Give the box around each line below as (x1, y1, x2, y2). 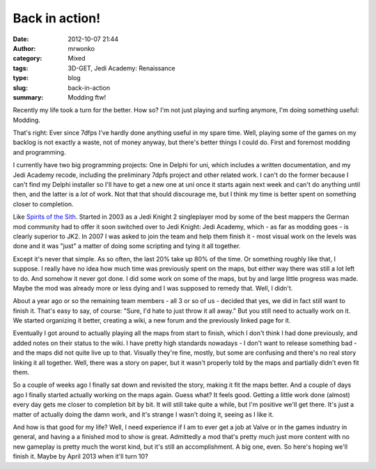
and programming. (13, 148, 66, 156)
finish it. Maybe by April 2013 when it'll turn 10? (13, 452, 149, 461)
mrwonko (68, 44, 95, 52)
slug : (13, 84, 28, 92)
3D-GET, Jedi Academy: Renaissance (68, 63, 175, 72)
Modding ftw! (68, 93, 107, 101)
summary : (13, 93, 44, 101)
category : (13, 54, 42, 63)
